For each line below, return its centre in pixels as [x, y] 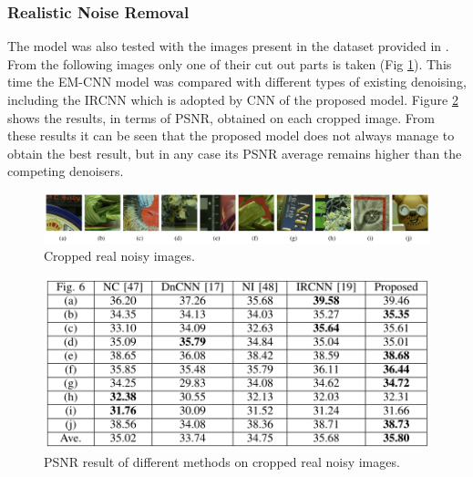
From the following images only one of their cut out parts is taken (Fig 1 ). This [230, 63]
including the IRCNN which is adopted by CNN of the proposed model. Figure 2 [233, 99]
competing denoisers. [66, 171]
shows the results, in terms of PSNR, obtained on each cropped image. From [221, 117]
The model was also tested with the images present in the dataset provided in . [228, 46]
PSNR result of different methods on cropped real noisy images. [222, 461]
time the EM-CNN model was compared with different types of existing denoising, [237, 82]
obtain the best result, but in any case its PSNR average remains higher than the [235, 153]
